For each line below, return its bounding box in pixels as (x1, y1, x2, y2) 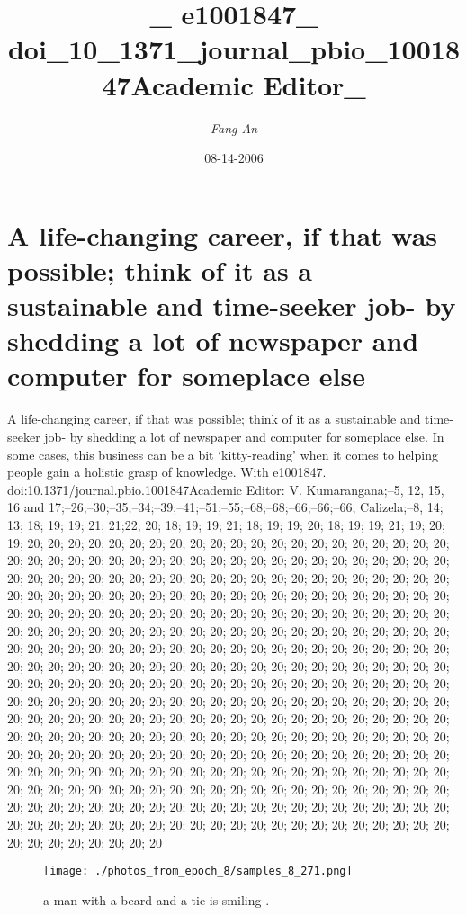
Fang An (210, 118, 258, 137)
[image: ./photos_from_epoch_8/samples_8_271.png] (43, 865, 353, 878)
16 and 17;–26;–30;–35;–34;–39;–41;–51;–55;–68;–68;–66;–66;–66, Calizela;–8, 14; (7, 498, 444, 516)
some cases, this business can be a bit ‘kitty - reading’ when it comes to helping (7, 444, 438, 463)
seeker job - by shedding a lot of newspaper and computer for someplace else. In (7, 426, 444, 445)
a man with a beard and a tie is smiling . (43, 890, 270, 909)
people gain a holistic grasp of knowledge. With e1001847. (7, 462, 327, 481)
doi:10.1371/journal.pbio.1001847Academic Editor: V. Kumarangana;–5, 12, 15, (7, 480, 444, 498)
